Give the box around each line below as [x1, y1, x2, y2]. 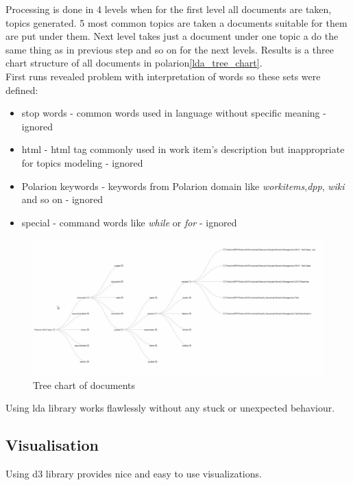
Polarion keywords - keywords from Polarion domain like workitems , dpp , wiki [21, 178, 345, 193]
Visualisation [5, 434, 99, 456]
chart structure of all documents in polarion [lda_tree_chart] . [5, 56, 263, 70]
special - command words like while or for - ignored [21, 215, 237, 229]
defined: [5, 82, 38, 97]
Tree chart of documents [33, 377, 136, 392]
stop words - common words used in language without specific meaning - [21, 106, 326, 120]
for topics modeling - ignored [21, 155, 143, 169]
